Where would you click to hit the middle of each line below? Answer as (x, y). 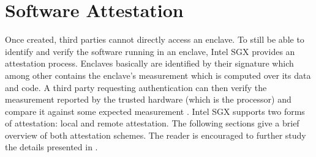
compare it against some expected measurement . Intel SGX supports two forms (155, 111)
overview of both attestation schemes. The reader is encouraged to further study (156, 135)
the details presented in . (51, 147)
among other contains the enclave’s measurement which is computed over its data (158, 75)
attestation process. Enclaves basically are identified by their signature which (149, 63)
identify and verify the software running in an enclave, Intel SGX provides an (150, 51)
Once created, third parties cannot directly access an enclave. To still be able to (155, 39)
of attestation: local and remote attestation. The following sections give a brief (152, 123)
